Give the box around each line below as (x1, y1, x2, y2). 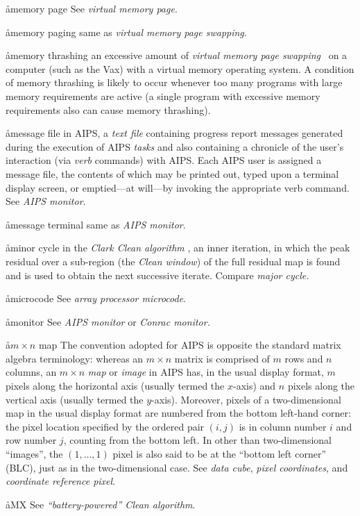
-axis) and (233, 378, 276, 393)
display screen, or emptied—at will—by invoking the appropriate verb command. (6, 180, 350, 194)
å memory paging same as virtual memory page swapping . (6, 24, 247, 39)
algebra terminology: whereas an (6, 351, 144, 365)
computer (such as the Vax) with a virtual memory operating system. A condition (6, 61, 354, 76)
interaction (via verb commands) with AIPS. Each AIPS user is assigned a (6, 153, 322, 167)
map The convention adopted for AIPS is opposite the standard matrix (38, 338, 341, 352)
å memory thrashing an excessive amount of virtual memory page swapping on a (6, 48, 348, 63)
